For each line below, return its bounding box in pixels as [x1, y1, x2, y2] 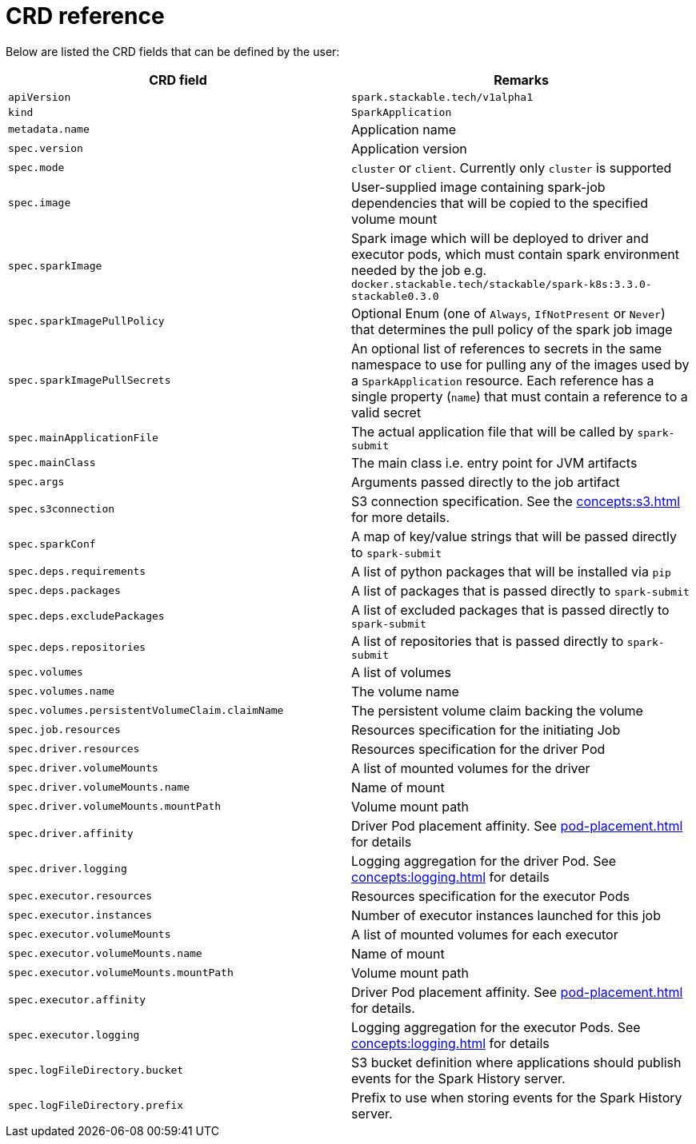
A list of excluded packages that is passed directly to [351, 601, 670, 618]
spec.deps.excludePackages [8, 609, 165, 622]
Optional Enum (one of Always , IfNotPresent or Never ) [351, 305, 666, 321]
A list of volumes [351, 664, 451, 680]
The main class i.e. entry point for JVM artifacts [351, 454, 638, 471]
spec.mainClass [8, 456, 96, 469]
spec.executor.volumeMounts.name [8, 947, 202, 960]
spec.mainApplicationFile [8, 431, 158, 444]
